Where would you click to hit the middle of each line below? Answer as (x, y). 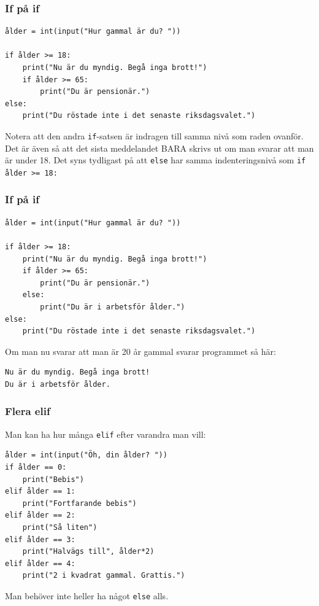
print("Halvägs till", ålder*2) (88, 552)
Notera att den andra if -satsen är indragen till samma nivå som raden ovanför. (154, 135)
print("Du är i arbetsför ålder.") (113, 307)
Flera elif (28, 411)
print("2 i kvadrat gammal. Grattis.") (104, 576)
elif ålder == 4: (40, 563)
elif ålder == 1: (40, 491)
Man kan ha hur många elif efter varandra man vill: (106, 434)
